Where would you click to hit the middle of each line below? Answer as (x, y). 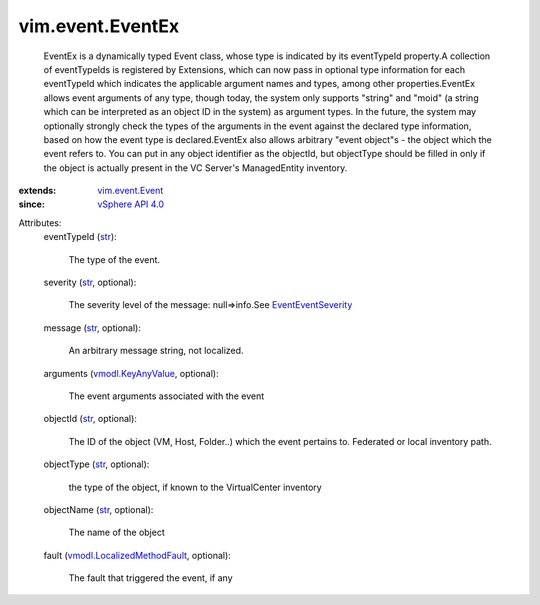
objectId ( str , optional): (90, 419)
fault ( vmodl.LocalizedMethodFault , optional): (137, 555)
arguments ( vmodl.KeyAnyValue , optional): (131, 373)
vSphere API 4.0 (131, 204)
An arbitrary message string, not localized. (156, 351)
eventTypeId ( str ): (80, 237)
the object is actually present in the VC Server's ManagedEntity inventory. (195, 167)
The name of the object (116, 532)
